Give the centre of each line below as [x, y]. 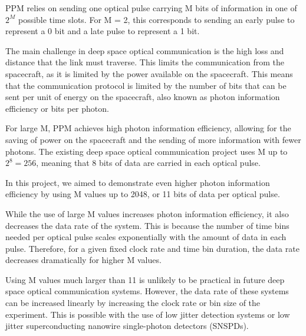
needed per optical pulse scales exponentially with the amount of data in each [146, 237]
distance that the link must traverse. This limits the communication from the [145, 62]
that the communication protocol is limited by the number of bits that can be [146, 85]
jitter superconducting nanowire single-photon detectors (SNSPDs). [127, 326]
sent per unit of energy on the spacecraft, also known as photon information [143, 97]
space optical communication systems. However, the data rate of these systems [147, 291]
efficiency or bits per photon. [57, 108]
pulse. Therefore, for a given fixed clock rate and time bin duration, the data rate [152, 248]
